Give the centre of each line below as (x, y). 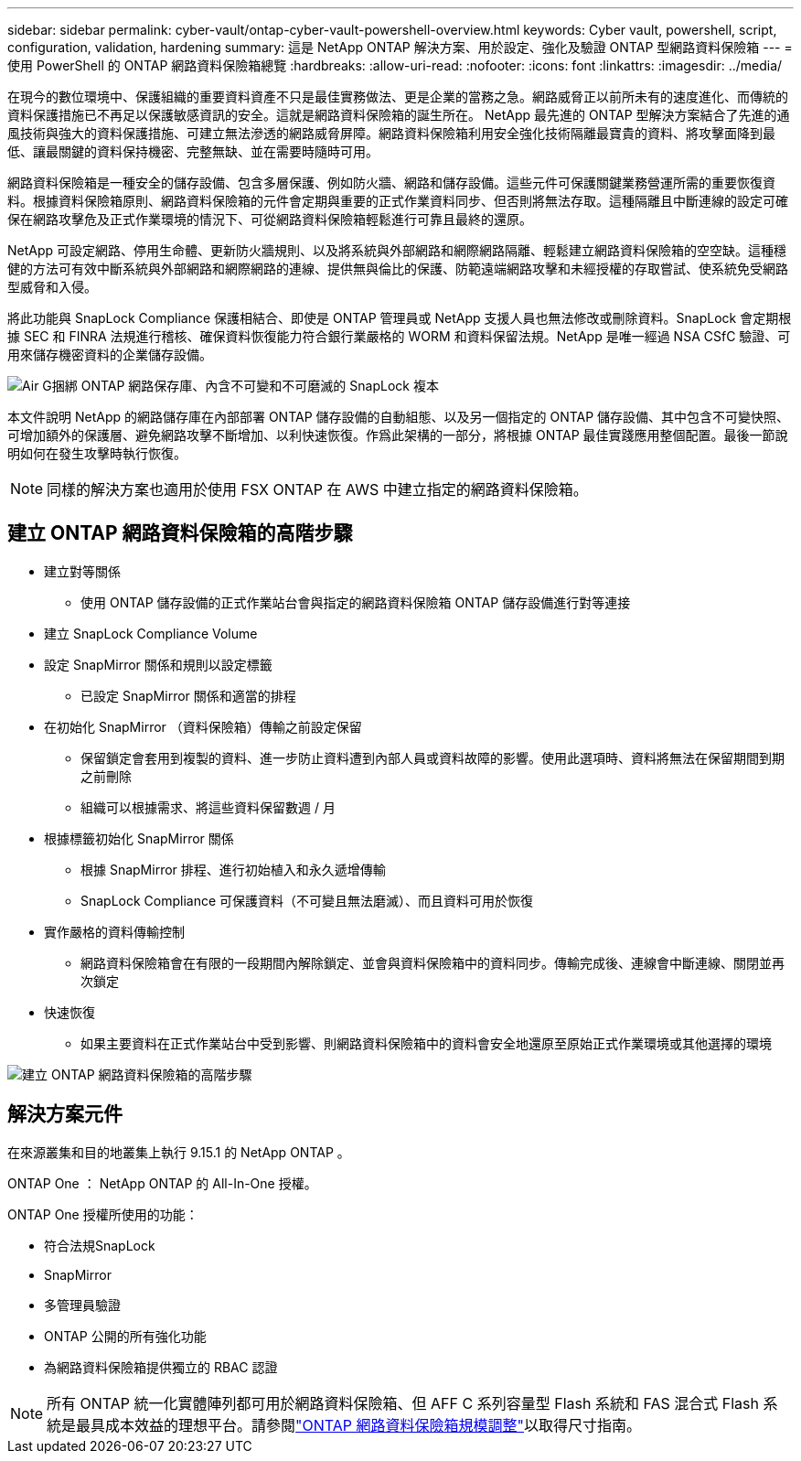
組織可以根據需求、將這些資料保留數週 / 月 (208, 807)
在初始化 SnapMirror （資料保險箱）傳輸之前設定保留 (203, 726)
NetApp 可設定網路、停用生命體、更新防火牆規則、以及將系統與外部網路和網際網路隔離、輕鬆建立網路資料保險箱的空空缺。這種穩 (397, 250)
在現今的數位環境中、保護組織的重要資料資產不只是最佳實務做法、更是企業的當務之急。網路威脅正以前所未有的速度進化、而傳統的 (398, 97)
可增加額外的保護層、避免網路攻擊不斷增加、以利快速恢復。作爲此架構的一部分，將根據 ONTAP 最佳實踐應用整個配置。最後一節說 (398, 435)
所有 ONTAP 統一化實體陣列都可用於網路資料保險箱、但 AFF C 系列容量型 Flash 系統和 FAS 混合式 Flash (403, 1403)
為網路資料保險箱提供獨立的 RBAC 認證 (161, 1367)
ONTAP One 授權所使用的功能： (103, 1214)
